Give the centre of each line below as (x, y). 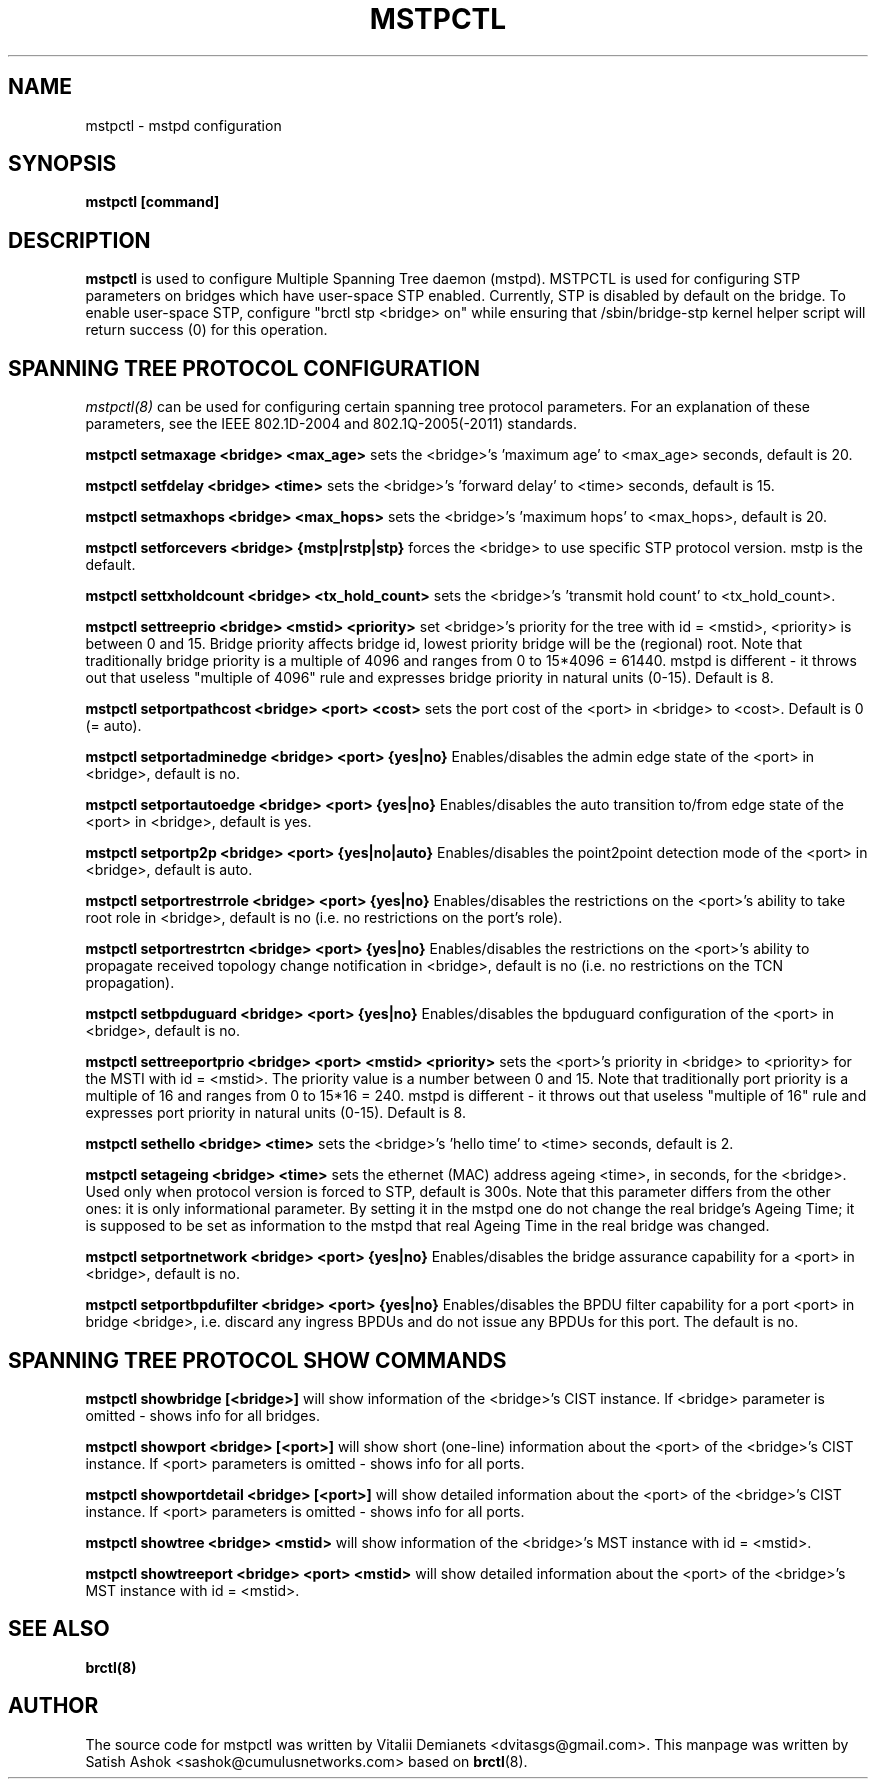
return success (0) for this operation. (206, 330)
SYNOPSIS (62, 164)
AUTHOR (53, 1706)
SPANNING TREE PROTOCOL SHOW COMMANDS (257, 1360)
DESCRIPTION (79, 240)
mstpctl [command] (152, 202)
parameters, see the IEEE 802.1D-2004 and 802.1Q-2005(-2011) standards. (331, 424)
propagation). (130, 983)
